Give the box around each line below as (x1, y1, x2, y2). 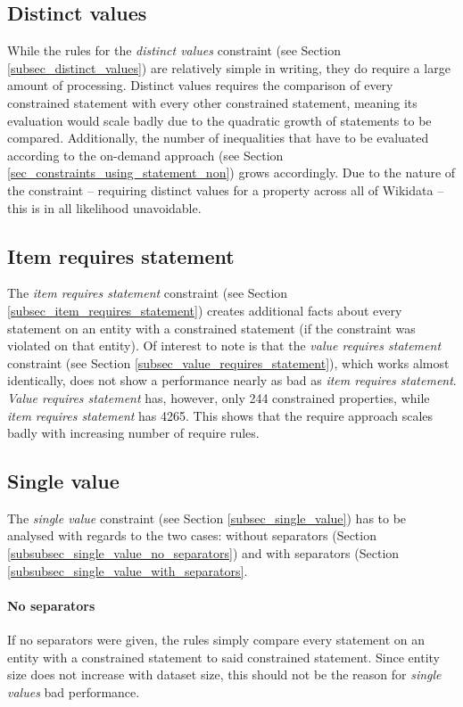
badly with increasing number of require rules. (7, 423, 260, 442)
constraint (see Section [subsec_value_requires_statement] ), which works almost (7, 353, 450, 372)
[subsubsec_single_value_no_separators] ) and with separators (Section (7, 544, 400, 563)
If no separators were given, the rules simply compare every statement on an (7, 630, 426, 649)
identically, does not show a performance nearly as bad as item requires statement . (7, 371, 457, 390)
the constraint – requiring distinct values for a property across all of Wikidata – (7, 180, 444, 199)
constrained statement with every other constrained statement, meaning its (7, 93, 418, 111)
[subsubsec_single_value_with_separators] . (7, 561, 248, 580)
